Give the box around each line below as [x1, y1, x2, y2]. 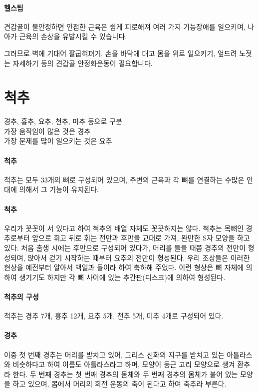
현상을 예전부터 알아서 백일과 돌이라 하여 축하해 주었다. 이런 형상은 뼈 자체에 [4, 262, 244, 272]
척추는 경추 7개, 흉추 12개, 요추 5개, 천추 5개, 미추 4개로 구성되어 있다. [4, 310, 224, 321]
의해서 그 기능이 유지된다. [19, 184, 99, 194]
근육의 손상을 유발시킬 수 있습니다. [19, 31, 127, 41]
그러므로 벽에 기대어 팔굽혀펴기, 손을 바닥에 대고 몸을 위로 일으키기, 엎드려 [4, 47, 237, 58]
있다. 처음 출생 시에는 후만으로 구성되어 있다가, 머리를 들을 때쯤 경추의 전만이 [4, 242, 246, 253]
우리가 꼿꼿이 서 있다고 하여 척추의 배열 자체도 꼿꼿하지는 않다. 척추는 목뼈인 [4, 222, 244, 233]
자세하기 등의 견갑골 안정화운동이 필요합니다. [12, 57, 153, 68]
